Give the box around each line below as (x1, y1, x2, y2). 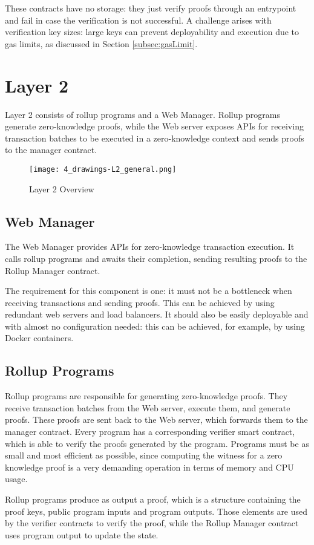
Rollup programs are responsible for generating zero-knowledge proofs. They (5, 390, 288, 402)
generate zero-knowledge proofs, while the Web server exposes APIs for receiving (5, 120, 304, 132)
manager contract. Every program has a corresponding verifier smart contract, (5, 425, 295, 438)
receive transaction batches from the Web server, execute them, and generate (5, 401, 290, 414)
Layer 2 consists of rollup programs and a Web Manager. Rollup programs (5, 108, 280, 120)
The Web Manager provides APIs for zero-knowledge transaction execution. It (5, 240, 295, 253)
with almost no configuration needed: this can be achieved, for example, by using (5, 319, 305, 332)
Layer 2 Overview (29, 182, 94, 195)
